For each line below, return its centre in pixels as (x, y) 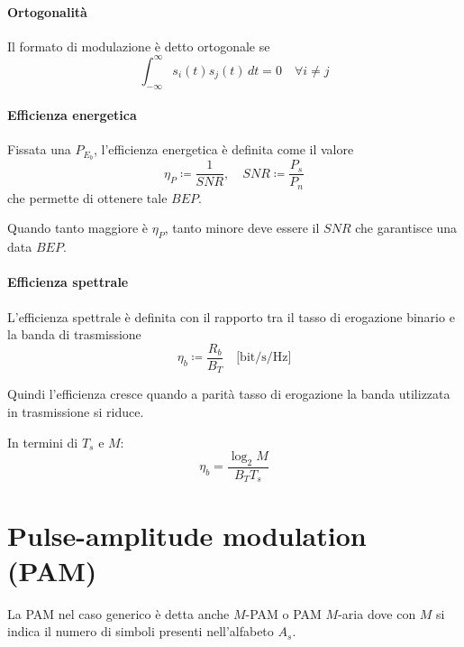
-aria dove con (377, 613)
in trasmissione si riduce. (76, 411)
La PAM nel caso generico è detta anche (118, 613)
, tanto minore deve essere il (242, 228)
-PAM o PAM (283, 613)
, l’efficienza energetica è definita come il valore (223, 149)
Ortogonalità (47, 11)
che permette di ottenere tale (87, 197)
